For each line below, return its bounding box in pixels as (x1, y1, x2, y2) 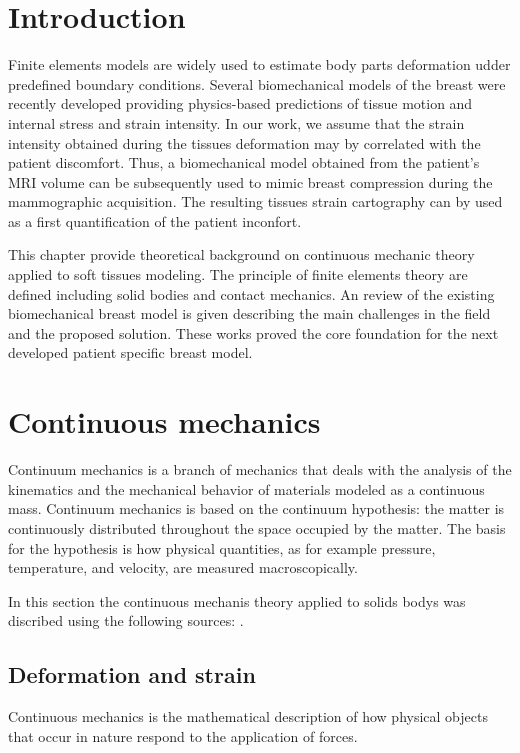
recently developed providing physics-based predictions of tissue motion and (8, 93, 473, 114)
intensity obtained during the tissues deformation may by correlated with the (8, 132, 481, 153)
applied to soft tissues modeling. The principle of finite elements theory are (8, 264, 468, 285)
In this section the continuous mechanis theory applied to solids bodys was (8, 590, 466, 611)
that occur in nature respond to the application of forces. (8, 725, 358, 746)
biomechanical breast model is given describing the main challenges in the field (8, 303, 491, 324)
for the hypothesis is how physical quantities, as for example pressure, (8, 537, 436, 558)
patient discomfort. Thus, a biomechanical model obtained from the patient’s (8, 152, 480, 173)
